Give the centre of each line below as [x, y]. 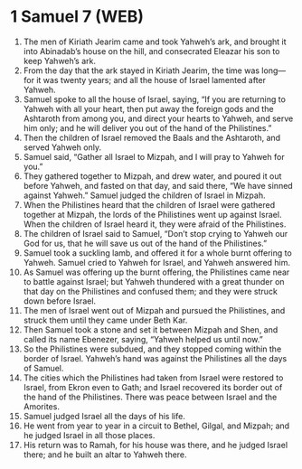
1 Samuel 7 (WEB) [77, 17]
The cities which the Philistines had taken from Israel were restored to [153, 378]
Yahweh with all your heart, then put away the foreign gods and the [148, 108]
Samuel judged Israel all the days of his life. [104, 416]
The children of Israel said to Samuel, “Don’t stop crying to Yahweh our [156, 233]
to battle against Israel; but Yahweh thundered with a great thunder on [154, 281]
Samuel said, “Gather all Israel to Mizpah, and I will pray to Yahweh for [154, 156]
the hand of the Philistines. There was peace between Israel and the [150, 397]
